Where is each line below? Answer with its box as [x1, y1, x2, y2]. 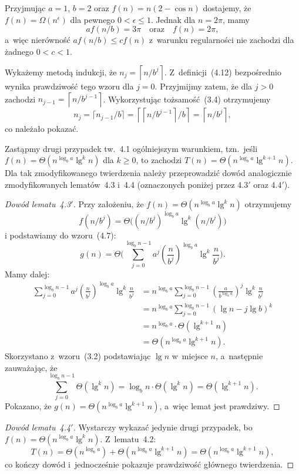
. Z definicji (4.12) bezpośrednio [164, 65, 281, 78]
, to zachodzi [136, 154, 182, 166]
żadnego [5, 45, 33, 57]
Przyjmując [5, 2, 46, 14]
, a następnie [215, 350, 263, 362]
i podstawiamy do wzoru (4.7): [5, 228, 116, 241]
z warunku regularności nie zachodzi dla [149, 34, 294, 46]
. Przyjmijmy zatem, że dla [154, 80, 253, 92]
